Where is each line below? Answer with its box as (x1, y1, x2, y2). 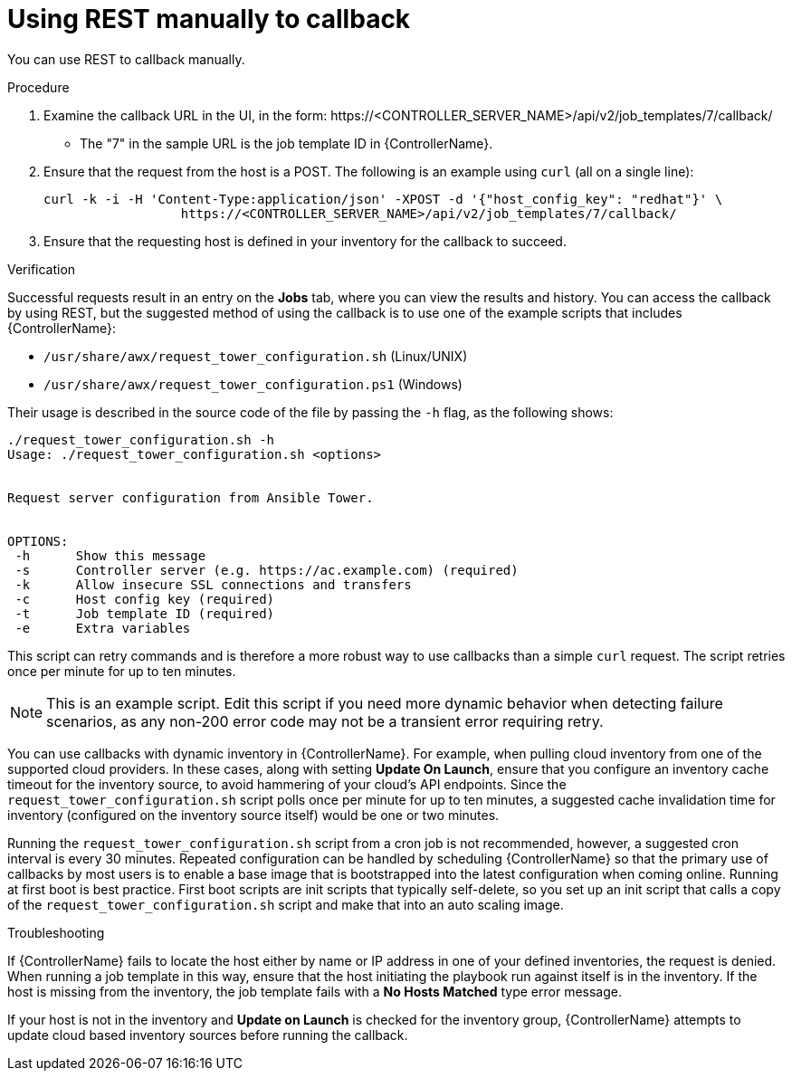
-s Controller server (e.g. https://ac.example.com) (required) (14, 562, 519, 577)
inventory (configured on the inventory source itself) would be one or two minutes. (7, 806, 500, 823)
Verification (7, 261, 76, 277)
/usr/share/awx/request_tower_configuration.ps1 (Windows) (43, 376, 463, 392)
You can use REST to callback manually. (7, 51, 245, 67)
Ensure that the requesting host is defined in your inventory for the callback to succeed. (43, 233, 567, 249)
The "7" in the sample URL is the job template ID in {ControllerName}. (80, 135, 493, 151)
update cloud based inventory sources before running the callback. (7, 1026, 408, 1043)
